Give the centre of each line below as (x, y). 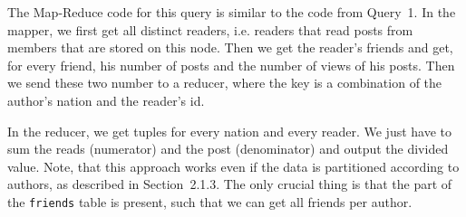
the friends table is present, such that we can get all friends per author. (210, 201)
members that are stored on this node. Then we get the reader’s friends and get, (230, 47)
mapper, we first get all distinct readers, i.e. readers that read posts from (210, 29)
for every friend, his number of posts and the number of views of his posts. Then (231, 65)
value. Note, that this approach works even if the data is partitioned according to (233, 166)
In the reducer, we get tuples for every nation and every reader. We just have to (230, 131)
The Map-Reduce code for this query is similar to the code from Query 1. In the (232, 12)
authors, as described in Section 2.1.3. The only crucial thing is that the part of (230, 184)
